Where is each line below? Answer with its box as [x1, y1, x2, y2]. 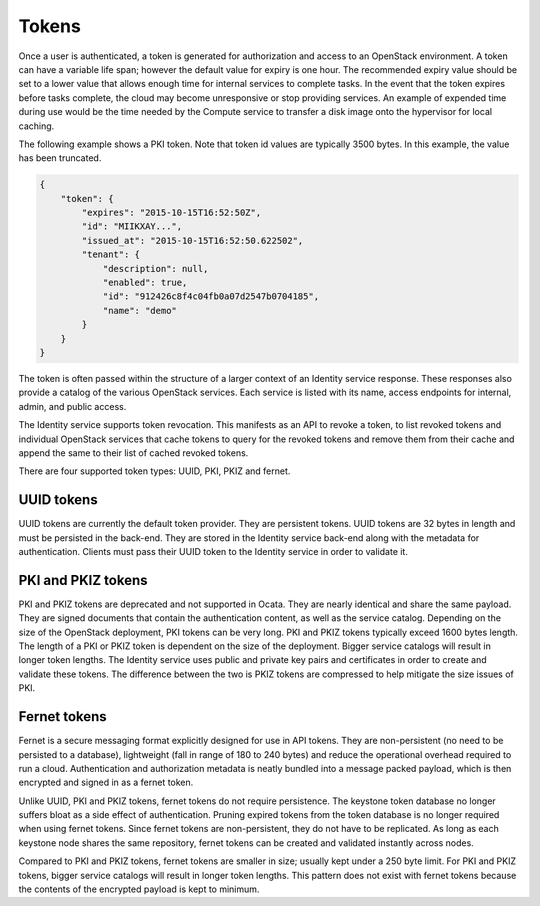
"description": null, [102, 263, 209, 274]
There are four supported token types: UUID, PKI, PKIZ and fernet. [18, 465, 291, 477]
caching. [18, 120, 55, 132]
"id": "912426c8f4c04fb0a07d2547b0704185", [102, 291, 320, 302]
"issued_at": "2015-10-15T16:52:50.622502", [81, 235, 304, 246]
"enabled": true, [102, 277, 188, 288]
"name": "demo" [102, 305, 177, 316]
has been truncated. [18, 152, 102, 164]
